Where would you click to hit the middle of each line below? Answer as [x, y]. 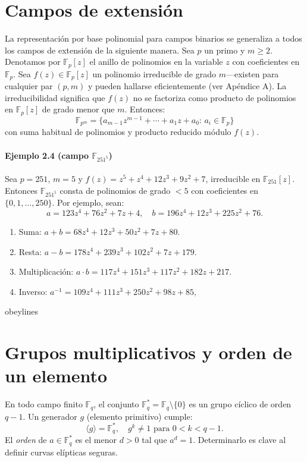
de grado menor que [78, 109]
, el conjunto [116, 404]
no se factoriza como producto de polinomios [214, 97]
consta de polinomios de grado [115, 190]
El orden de [26, 440]
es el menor [96, 440]
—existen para [252, 73]
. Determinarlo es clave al [239, 440]
